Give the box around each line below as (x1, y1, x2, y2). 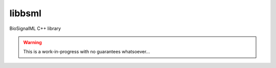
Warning (23, 39, 42, 45)
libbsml (9, 8, 42, 19)
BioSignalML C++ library (9, 25, 61, 31)
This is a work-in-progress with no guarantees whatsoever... (23, 49, 150, 55)
